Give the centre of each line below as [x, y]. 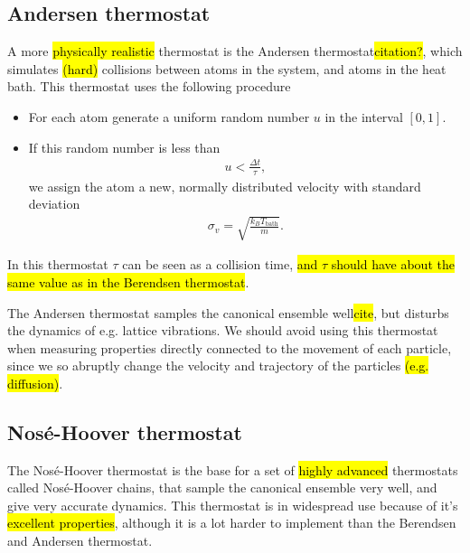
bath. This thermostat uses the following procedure [149, 86]
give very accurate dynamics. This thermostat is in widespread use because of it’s [233, 505]
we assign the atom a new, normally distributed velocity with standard [225, 186]
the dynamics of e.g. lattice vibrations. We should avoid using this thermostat [223, 330]
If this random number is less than [124, 147]
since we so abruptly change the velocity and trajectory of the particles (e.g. [218, 366]
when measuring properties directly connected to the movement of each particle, [230, 347]
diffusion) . [35, 383]
